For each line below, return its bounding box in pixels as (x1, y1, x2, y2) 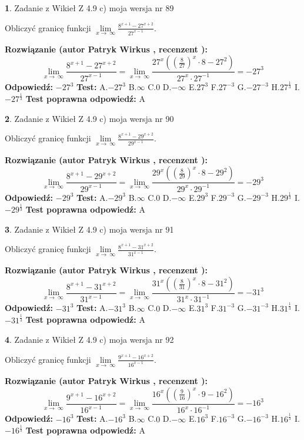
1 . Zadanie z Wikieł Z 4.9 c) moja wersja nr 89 (5, 2, 174, 14)
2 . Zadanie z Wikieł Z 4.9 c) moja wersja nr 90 (5, 112, 174, 124)
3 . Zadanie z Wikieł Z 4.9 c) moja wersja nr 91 (5, 223, 174, 235)
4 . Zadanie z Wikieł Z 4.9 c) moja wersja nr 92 (5, 333, 174, 346)
